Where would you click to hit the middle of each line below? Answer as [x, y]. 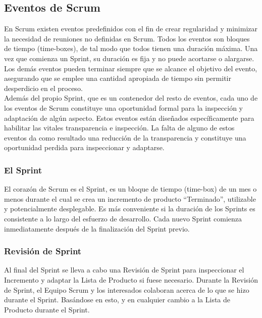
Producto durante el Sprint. [47, 309]
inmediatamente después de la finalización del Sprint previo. [97, 228]
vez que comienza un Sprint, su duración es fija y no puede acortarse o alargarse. [129, 58]
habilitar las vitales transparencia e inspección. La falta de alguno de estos [119, 128]
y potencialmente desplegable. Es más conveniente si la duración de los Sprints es [130, 209]
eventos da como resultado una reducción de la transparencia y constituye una [125, 137]
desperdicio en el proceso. [43, 88]
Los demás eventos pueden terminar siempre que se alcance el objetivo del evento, [131, 68]
